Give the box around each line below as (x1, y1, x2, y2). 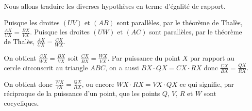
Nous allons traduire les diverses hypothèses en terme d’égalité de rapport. (4, 1, 226, 11)
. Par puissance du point (107, 52, 180, 63)
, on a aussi (105, 62, 139, 72)
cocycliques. (4, 97, 39, 108)
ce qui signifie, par (180, 79, 234, 89)
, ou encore (82, 79, 115, 89)
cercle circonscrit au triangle (4, 62, 88, 72)
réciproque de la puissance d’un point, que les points (4, 88, 160, 98)
